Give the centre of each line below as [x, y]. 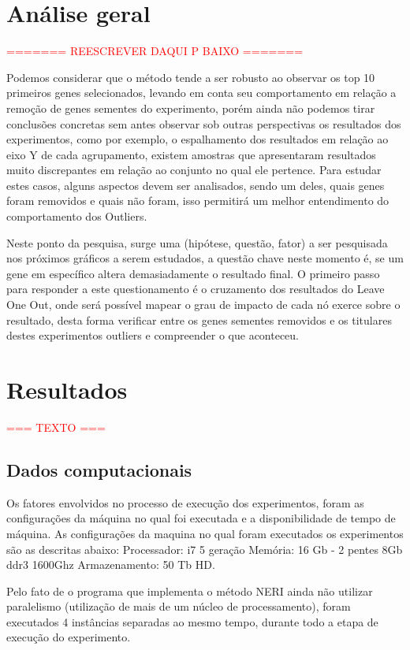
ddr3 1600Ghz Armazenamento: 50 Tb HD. [111, 565]
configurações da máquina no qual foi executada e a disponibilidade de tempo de [201, 518]
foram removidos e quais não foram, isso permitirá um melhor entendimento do [198, 201]
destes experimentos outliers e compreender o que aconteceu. [153, 335]
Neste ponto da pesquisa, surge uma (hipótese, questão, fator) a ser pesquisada [197, 242]
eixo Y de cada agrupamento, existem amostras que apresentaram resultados [191, 154]
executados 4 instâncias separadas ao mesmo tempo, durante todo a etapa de [192, 621]
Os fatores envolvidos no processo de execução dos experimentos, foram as [185, 502]
